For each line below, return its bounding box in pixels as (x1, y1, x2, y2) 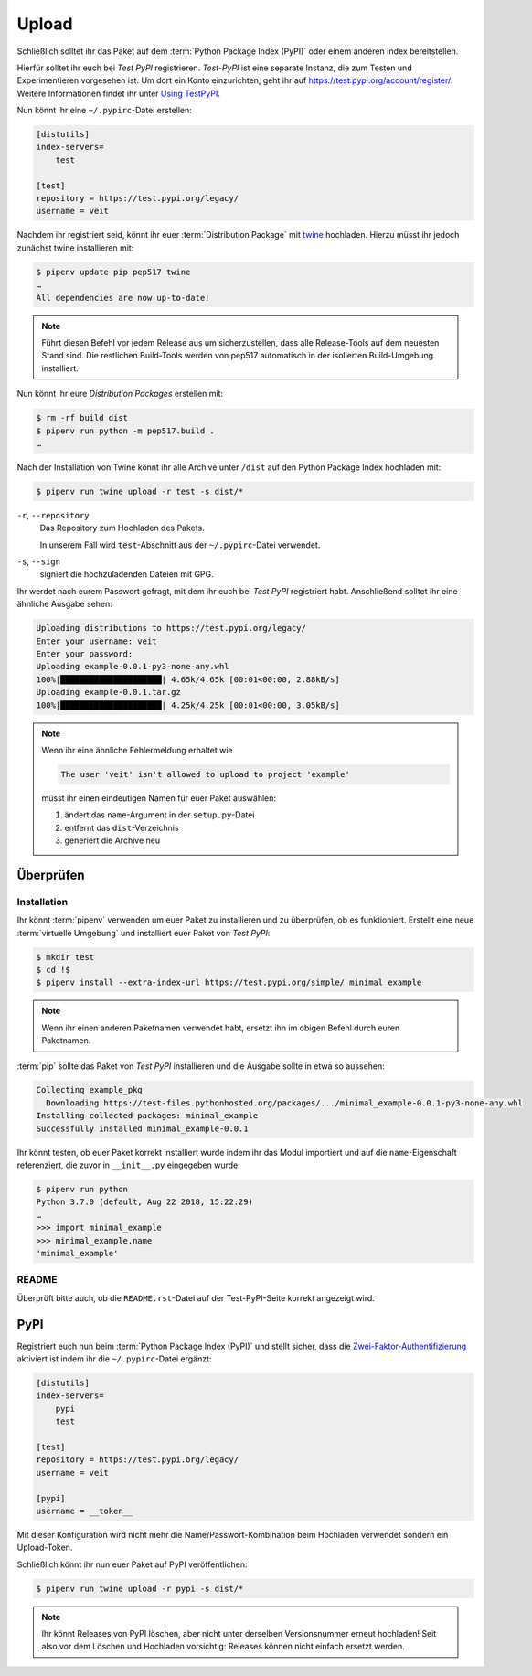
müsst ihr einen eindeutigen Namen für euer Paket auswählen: (41, 792, 277, 804)
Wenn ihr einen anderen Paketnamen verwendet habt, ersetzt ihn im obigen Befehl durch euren (41, 1022, 400, 1033)
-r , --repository (16, 509, 90, 520)
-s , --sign (16, 556, 61, 567)
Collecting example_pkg (36, 1084, 144, 1095)
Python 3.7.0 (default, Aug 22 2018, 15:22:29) (36, 1197, 253, 1207)
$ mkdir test (36, 952, 95, 962)
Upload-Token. (16, 1542, 73, 1553)
